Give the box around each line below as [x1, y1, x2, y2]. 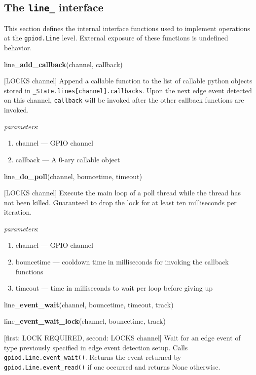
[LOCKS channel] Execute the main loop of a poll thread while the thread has [4, 187, 241, 198]
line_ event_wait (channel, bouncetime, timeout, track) [4, 299, 174, 309]
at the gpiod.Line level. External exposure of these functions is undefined [4, 33, 228, 43]
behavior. [4, 42, 32, 53]
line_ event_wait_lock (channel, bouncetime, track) [4, 316, 166, 326]
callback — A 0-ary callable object [15, 154, 120, 164]
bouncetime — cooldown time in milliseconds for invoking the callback [15, 257, 229, 267]
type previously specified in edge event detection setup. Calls [4, 342, 188, 352]
